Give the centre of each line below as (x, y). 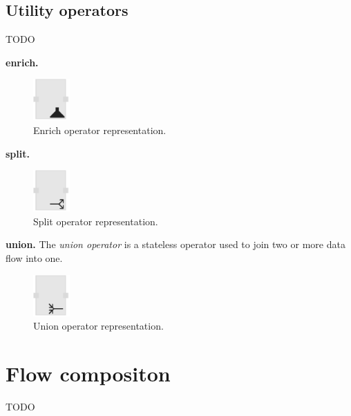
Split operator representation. (96, 221)
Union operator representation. (98, 326)
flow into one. (34, 257)
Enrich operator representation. (100, 130)
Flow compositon (88, 373)
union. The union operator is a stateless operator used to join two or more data (175, 244)
